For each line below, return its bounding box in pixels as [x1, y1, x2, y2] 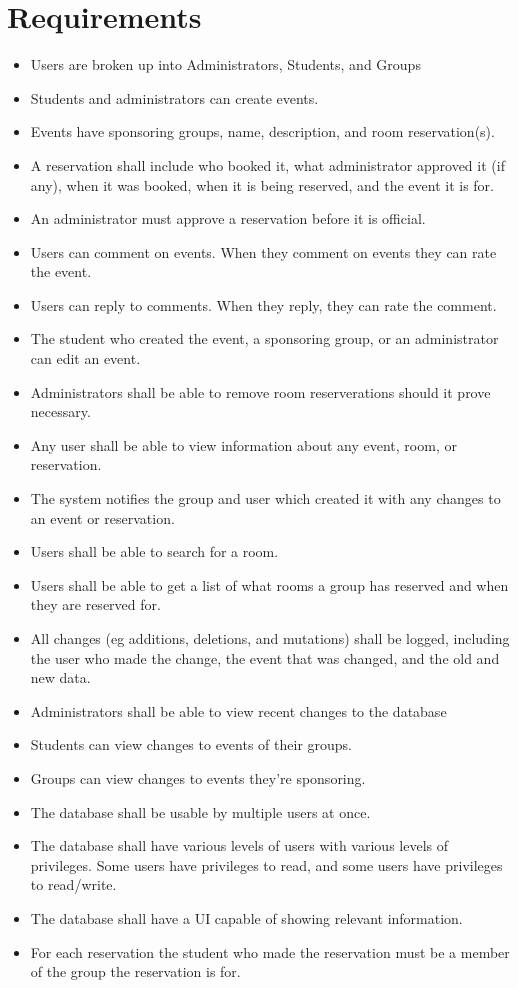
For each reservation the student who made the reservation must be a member [30, 941, 510, 962]
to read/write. [30, 874, 117, 895]
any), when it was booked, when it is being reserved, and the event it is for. [30, 174, 494, 195]
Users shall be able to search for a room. [30, 541, 279, 562]
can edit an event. [30, 348, 141, 369]
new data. [30, 667, 91, 688]
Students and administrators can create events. [30, 87, 319, 108]
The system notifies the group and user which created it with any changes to [30, 488, 501, 509]
